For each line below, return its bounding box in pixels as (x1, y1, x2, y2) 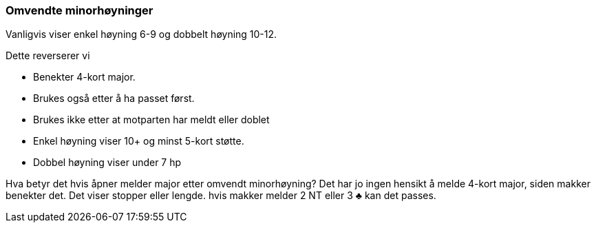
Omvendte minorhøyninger (6, 3, 153, 17)
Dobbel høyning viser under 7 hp (33, 156, 182, 169)
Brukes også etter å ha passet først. (33, 92, 195, 105)
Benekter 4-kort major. (33, 71, 136, 83)
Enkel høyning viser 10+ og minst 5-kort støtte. (33, 135, 244, 147)
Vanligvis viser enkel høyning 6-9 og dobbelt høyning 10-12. (6, 28, 277, 41)
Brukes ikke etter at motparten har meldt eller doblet (33, 114, 270, 126)
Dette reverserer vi (6, 50, 90, 62)
